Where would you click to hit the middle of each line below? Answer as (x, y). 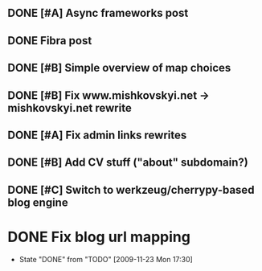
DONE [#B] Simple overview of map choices (119, 68)
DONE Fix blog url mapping (99, 237)
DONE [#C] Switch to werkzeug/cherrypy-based (131, 189)
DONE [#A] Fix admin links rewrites (97, 135)
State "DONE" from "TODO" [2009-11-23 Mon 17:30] (106, 259)
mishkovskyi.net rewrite (70, 108)
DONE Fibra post (50, 41)
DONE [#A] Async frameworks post (98, 13)
